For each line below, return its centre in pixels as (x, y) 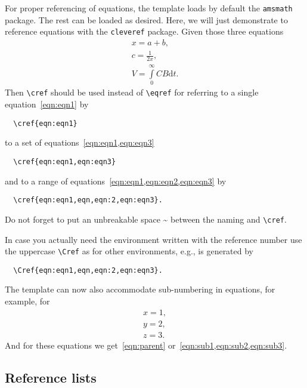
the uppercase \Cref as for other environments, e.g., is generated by (129, 251)
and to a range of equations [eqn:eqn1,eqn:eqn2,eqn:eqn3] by (116, 181)
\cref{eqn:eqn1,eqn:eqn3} (65, 161)
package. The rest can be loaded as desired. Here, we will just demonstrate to (146, 19)
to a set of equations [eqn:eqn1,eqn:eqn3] (80, 142)
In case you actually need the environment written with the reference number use (153, 239)
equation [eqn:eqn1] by (47, 104)
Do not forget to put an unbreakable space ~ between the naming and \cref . (146, 219)
